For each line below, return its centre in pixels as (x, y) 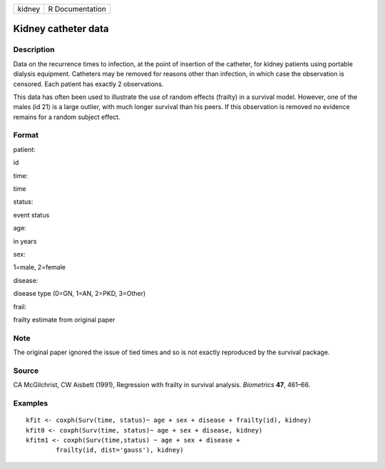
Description (34, 50)
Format (26, 135)
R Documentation (77, 9)
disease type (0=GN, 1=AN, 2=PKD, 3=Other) (79, 294)
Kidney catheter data (61, 29)
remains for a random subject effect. (67, 117)
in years (25, 241)
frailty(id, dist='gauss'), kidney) (120, 450)
